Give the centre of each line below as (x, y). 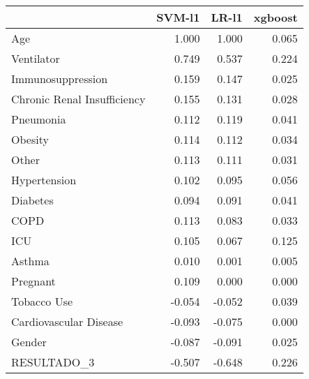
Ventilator (36, 58)
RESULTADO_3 (53, 362)
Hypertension (44, 180)
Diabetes (32, 200)
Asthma (30, 261)
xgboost (276, 17)
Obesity (30, 139)
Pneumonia (39, 119)
